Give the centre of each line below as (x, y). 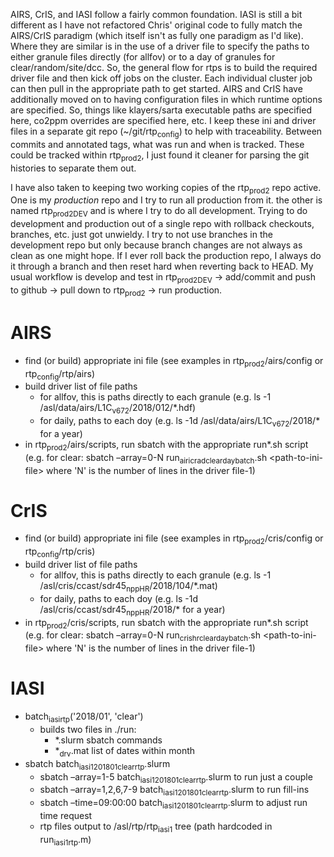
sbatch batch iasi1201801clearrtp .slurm (97, 764)
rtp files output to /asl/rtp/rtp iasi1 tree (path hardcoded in (156, 827)
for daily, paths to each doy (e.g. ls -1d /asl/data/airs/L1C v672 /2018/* (180, 422)
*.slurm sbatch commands (108, 740)
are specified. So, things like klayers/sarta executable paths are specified (161, 110)
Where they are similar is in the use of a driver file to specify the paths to (160, 46)
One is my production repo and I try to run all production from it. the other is (166, 200)
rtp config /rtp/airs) (60, 374)
